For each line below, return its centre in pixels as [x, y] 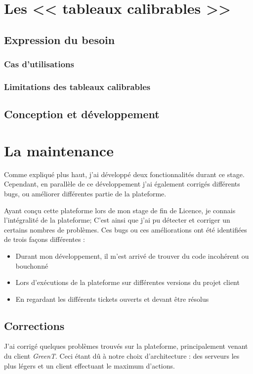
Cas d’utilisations [39, 64]
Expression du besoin [60, 39]
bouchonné [32, 265]
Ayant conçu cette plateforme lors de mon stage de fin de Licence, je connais [120, 210]
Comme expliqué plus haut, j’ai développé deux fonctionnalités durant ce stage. [124, 174]
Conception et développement [82, 114]
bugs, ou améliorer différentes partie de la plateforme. [85, 193]
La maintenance [59, 150]
